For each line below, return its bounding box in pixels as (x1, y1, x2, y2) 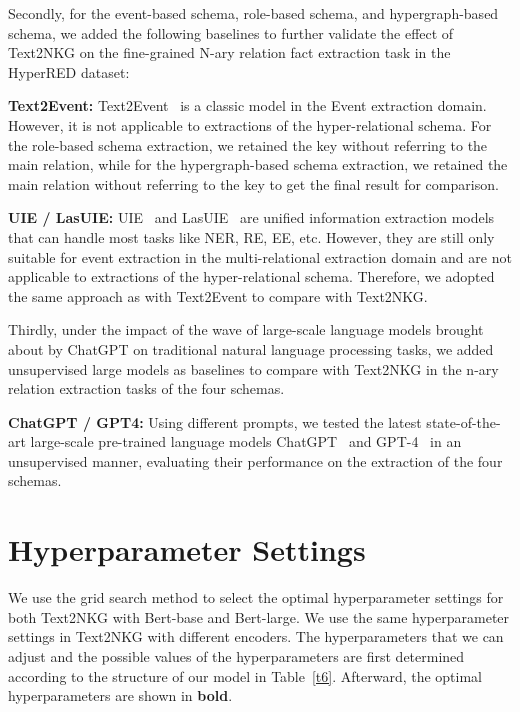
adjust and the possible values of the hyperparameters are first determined (8, 645, 465, 666)
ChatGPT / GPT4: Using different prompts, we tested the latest (8, 411, 422, 432)
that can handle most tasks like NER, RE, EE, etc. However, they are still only (8, 226, 495, 247)
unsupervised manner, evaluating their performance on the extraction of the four (8, 450, 503, 471)
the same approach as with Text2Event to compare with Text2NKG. (8, 285, 428, 306)
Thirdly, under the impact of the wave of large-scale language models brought (8, 319, 484, 340)
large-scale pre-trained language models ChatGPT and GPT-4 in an (30, 431, 462, 452)
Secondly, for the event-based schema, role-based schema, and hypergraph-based (8, 3, 499, 23)
